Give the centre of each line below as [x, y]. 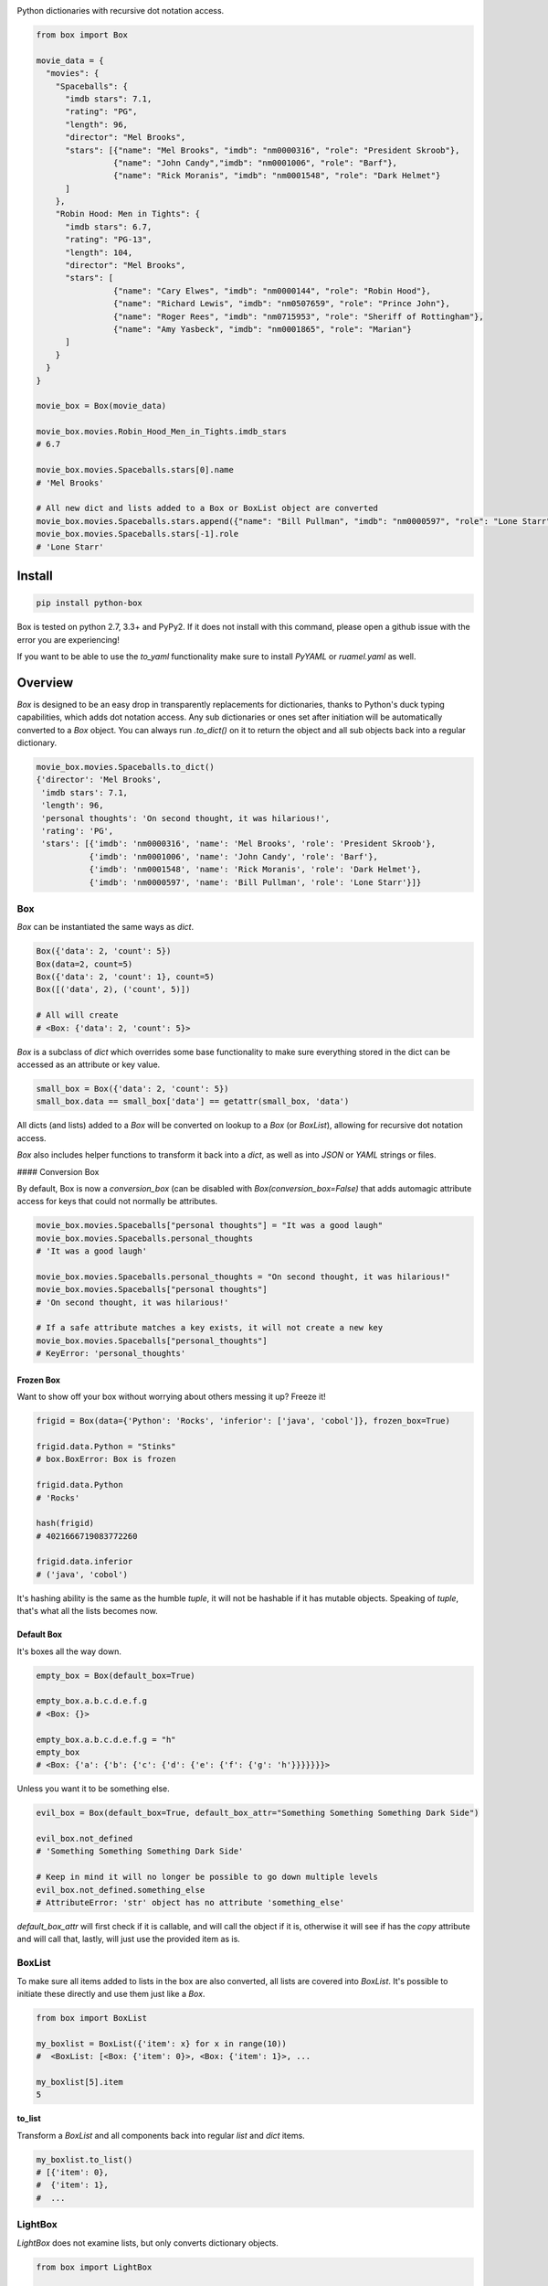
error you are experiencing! [68, 639]
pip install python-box [90, 603]
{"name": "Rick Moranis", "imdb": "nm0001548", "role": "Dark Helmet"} [277, 176]
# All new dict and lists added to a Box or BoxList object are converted [207, 508]
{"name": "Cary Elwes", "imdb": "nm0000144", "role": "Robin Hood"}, [272, 291]
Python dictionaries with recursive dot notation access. [121, 11]
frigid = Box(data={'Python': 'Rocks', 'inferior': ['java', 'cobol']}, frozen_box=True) [243, 1421]
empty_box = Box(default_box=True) [116, 1675]
